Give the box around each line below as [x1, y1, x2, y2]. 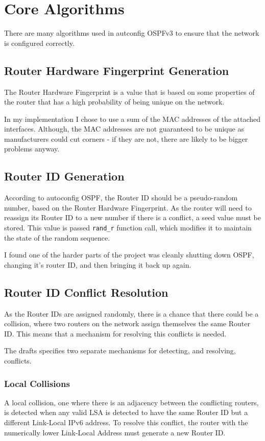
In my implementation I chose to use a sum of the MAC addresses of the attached [4, 113, 261, 124]
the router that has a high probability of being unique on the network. [4, 96, 225, 107]
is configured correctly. [4, 37, 75, 48]
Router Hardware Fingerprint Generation [4, 62, 229, 78]
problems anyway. [4, 143, 60, 154]
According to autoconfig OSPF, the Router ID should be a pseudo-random [4, 192, 238, 203]
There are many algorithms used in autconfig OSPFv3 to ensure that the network [4, 28, 259, 38]
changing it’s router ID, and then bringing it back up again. [4, 259, 191, 270]
